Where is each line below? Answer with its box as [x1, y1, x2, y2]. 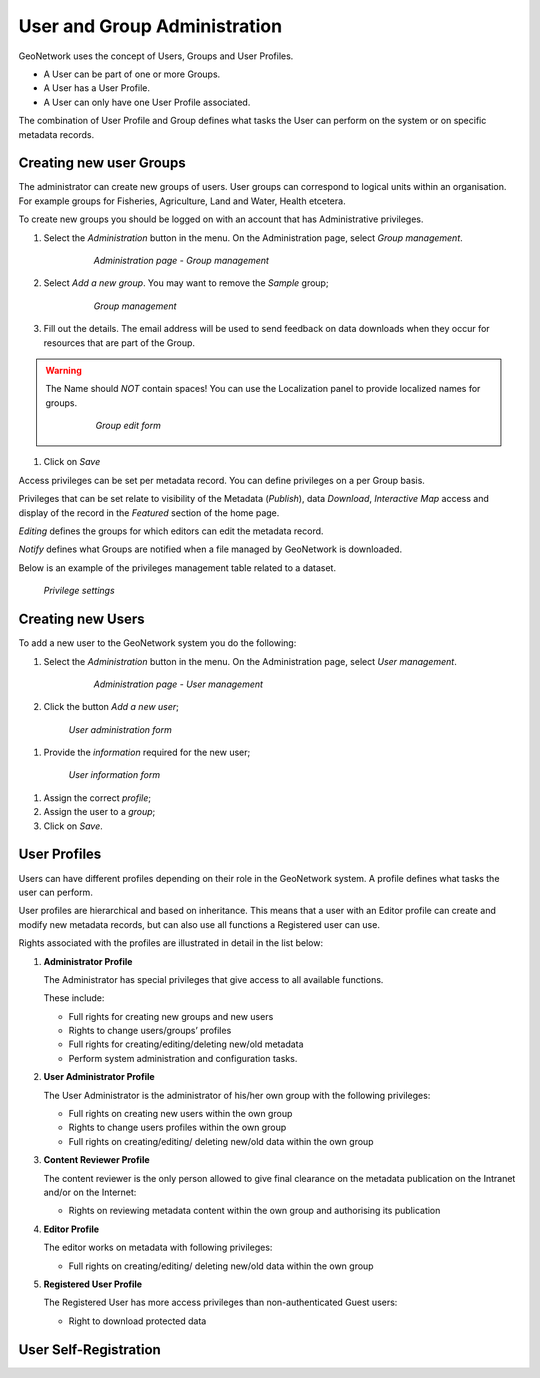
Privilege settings [43, 585, 115, 597]
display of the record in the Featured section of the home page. [18, 506, 280, 519]
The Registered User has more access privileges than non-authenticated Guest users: [43, 1296, 398, 1309]
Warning [45, 364, 82, 376]
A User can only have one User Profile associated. [43, 96, 251, 108]
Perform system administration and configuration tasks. [68, 1052, 298, 1064]
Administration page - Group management [93, 254, 270, 266]
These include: [43, 992, 105, 1004]
